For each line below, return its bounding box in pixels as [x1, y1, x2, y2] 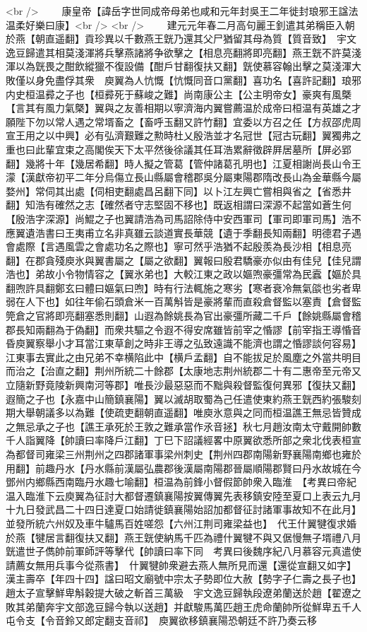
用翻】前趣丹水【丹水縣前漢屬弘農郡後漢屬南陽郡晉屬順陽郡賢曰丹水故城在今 [6, 460, 361, 475]
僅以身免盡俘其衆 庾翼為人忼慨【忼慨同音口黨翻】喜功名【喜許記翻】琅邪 [15, 72, 361, 87]
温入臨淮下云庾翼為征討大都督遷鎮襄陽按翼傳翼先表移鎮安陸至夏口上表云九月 [6, 488, 361, 503]
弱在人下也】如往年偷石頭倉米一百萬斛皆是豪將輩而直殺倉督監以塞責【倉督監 [6, 294, 361, 309]
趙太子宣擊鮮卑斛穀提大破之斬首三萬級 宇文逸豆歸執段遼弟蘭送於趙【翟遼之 [6, 585, 361, 599]
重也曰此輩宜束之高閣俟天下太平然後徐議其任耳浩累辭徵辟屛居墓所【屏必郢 [6, 141, 351, 156]
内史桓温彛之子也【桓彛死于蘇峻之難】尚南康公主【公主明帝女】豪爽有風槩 [6, 86, 351, 101]
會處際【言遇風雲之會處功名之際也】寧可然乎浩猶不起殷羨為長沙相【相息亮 [6, 239, 351, 254]
